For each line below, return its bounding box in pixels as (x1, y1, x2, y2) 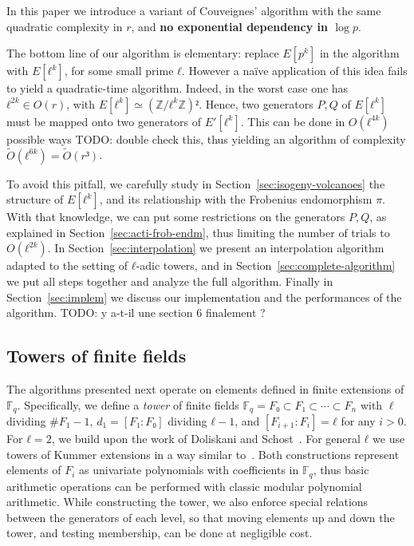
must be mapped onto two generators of (6, 113, 202, 129)
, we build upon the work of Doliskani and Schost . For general (51, 430, 361, 446)
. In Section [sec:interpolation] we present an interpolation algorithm (47, 239, 384, 256)
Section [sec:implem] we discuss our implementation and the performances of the (6, 288, 402, 305)
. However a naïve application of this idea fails (181, 62, 408, 79)
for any (341, 413, 376, 429)
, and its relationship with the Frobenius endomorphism (99, 191, 373, 208)
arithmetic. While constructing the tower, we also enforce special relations (6, 493, 369, 510)
